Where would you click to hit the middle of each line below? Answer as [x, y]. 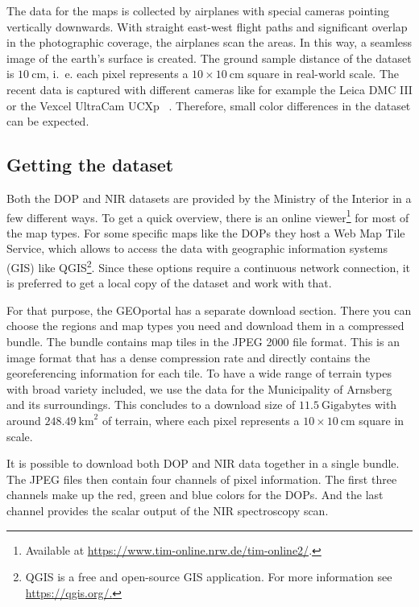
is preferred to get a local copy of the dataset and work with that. [169, 283]
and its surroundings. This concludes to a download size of [151, 405]
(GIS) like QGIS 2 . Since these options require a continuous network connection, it [209, 266]
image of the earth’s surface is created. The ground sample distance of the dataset [209, 58]
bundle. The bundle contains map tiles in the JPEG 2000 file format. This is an [203, 342]
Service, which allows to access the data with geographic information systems [197, 248]
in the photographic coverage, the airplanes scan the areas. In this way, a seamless [209, 42]
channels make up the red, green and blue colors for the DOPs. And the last [195, 495]
